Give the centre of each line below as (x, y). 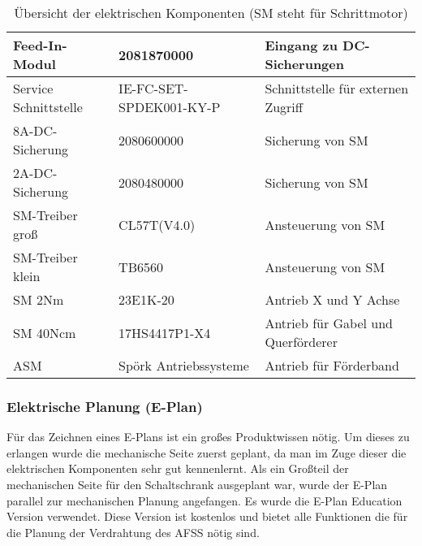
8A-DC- (35, 130)
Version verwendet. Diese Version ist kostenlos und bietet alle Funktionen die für (207, 516)
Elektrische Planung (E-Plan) (105, 406)
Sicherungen (304, 64)
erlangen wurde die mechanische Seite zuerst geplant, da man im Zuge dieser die (207, 452)
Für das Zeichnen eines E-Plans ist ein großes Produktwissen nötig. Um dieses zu (208, 437)
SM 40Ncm (45, 332)
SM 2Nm (39, 299)
